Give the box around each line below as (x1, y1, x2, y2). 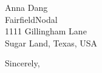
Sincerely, (5, 57, 40, 69)
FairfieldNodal (5, 13, 58, 25)
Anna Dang (5, 1, 48, 13)
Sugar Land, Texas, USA (5, 36, 97, 49)
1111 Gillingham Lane (5, 25, 87, 37)
